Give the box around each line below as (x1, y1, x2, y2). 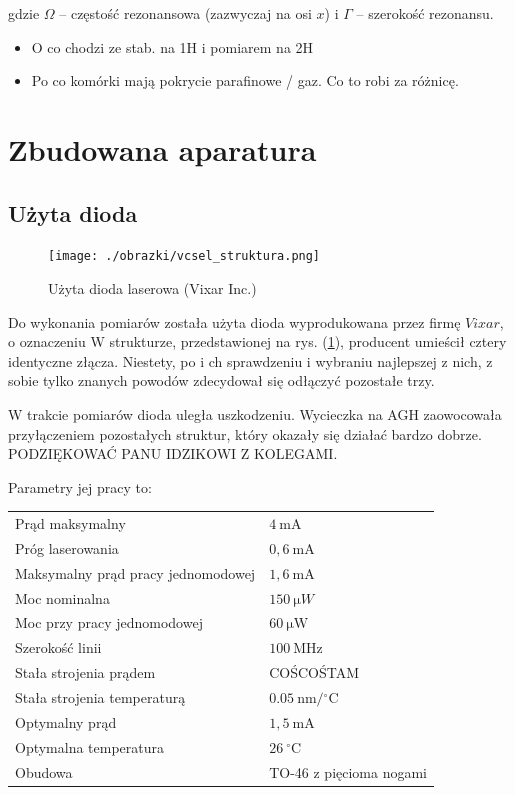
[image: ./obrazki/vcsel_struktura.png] (48, 249, 321, 264)
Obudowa (15, 761, 73, 782)
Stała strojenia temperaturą (15, 687, 186, 708)
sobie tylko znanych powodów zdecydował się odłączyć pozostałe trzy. (8, 370, 435, 391)
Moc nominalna (15, 587, 110, 608)
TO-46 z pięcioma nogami (269, 761, 428, 782)
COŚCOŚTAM (269, 662, 359, 683)
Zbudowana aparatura (8, 128, 317, 169)
